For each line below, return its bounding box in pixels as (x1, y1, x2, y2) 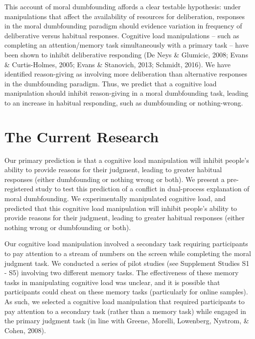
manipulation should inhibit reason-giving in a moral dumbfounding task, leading (4, 88, 249, 98)
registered (4, 183, 34, 194)
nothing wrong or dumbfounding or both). (4, 222, 131, 232)
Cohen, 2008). (4, 325, 46, 335)
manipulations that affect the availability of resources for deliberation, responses (4, 11, 245, 21)
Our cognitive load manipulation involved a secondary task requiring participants (4, 238, 248, 249)
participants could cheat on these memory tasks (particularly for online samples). (4, 287, 248, 297)
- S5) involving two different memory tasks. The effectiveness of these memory (4, 267, 239, 278)
